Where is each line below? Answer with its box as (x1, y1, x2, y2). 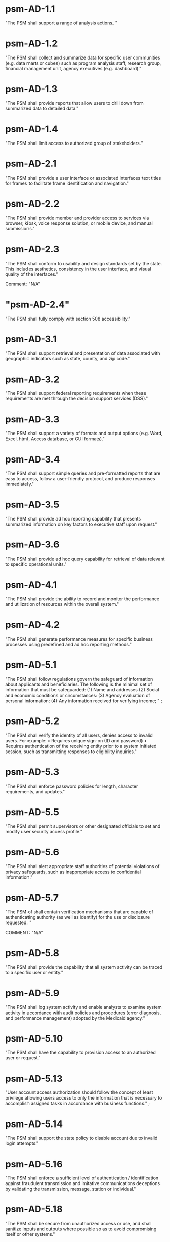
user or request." (5, 1055, 41, 1061)
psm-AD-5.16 (5, 1158, 63, 1170)
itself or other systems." (5, 1231, 55, 1237)
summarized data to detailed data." (5, 105, 79, 111)
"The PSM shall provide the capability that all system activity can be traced (5, 964, 163, 970)
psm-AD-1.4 (5, 123, 59, 135)
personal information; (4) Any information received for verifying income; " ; (5, 698, 162, 704)
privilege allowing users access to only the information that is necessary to (5, 1095, 162, 1101)
